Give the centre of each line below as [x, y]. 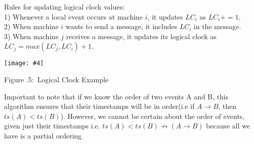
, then [228, 106]
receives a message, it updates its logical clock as [141, 36]
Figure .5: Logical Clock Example [56, 80]
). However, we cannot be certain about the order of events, [152, 116]
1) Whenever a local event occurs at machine [74, 16]
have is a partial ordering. [44, 135]
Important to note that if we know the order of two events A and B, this [116, 96]
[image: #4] [24, 63]
